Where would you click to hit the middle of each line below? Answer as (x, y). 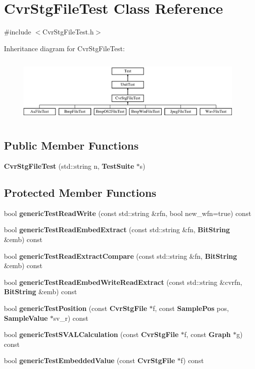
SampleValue (26, 318)
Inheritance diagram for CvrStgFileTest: (64, 48)
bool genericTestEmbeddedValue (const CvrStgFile (90, 360)
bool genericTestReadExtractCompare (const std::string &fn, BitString (121, 256)
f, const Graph (208, 334)
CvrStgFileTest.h (68, 32)
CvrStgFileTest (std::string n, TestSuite (69, 166)
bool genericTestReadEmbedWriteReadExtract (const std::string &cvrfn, (123, 282)
